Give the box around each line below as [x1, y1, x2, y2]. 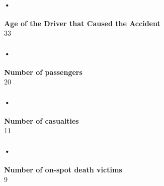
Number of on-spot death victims [4, 164, 122, 174]
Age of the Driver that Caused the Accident [4, 18, 160, 28]
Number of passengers [4, 66, 83, 77]
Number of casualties [4, 115, 79, 126]
